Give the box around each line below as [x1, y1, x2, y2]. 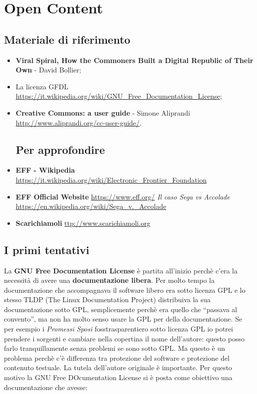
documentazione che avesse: [4, 382, 88, 392]
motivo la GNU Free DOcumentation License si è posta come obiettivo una [4, 372, 233, 383]
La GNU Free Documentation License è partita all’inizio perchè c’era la [4, 265, 238, 275]
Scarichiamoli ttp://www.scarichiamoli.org [15, 217, 151, 228]
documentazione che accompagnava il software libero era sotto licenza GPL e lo [4, 284, 246, 295]
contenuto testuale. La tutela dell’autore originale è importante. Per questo [4, 362, 232, 373]
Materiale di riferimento [4, 31, 130, 47]
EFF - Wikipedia [15, 165, 75, 175]
